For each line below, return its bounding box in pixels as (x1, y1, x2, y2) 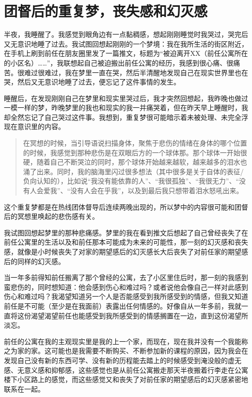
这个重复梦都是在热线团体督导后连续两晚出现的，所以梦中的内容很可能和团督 (4, 201, 248, 212)
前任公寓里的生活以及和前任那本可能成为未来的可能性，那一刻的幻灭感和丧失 (4, 237, 248, 247)
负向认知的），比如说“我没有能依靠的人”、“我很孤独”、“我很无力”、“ (23, 176, 239, 186)
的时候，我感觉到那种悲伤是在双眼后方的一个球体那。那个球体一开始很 (23, 147, 247, 157)
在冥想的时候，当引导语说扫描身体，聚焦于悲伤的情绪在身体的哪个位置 (23, 138, 247, 148)
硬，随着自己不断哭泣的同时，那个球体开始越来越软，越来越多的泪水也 (23, 157, 247, 167)
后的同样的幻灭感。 (4, 256, 65, 266)
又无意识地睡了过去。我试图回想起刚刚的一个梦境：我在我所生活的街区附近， (4, 38, 248, 49)
